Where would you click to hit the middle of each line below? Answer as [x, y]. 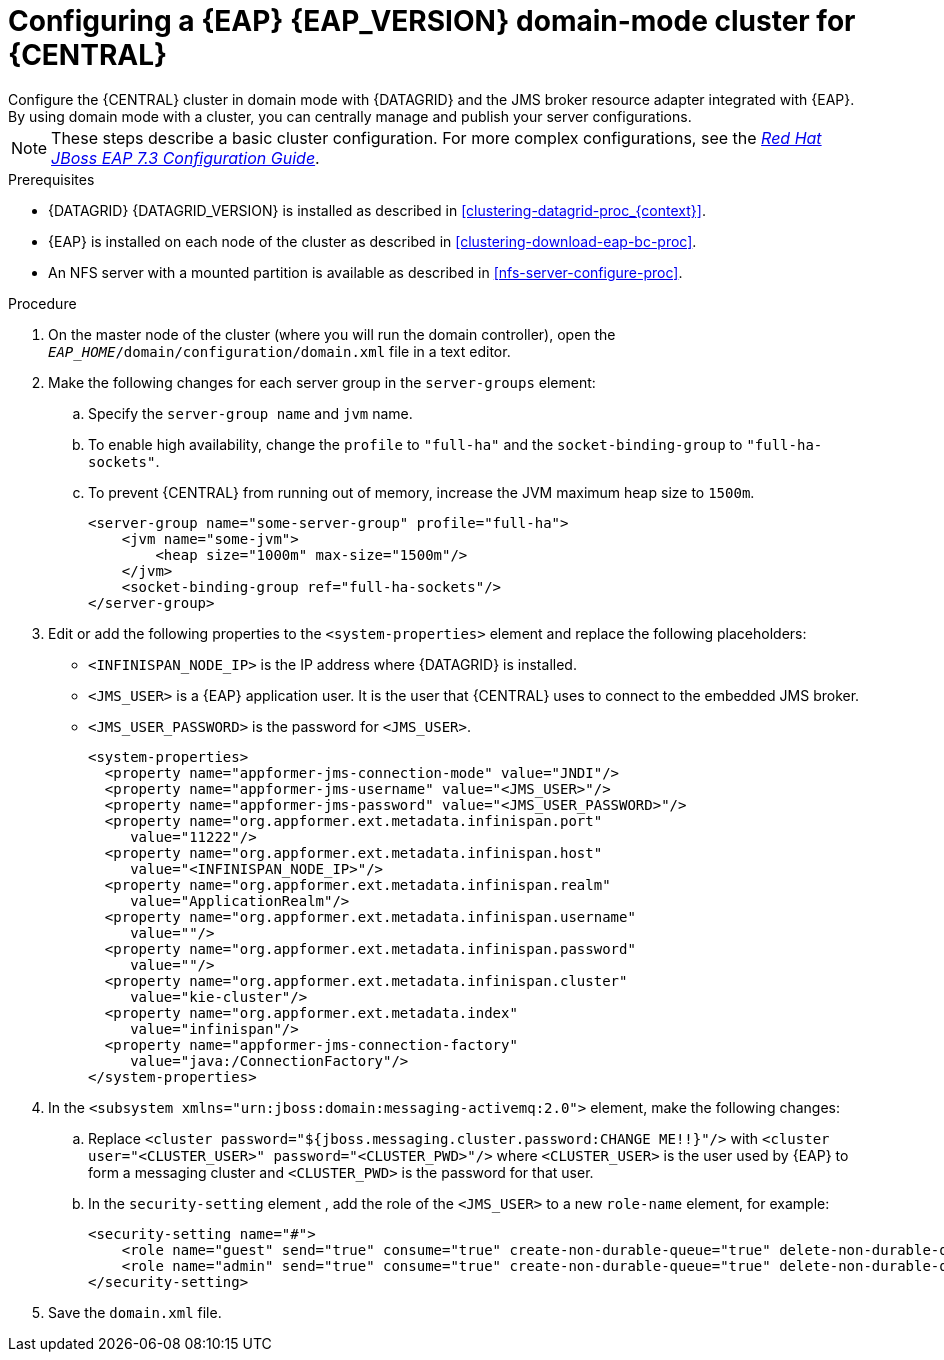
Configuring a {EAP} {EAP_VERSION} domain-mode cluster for [432, 21]
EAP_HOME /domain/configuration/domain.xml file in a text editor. [279, 351]
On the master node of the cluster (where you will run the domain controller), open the [332, 334]
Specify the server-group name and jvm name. [250, 413]
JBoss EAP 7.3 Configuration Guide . [185, 157]
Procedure [42, 303]
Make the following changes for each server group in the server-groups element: [322, 382]
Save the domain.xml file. [135, 1312]
